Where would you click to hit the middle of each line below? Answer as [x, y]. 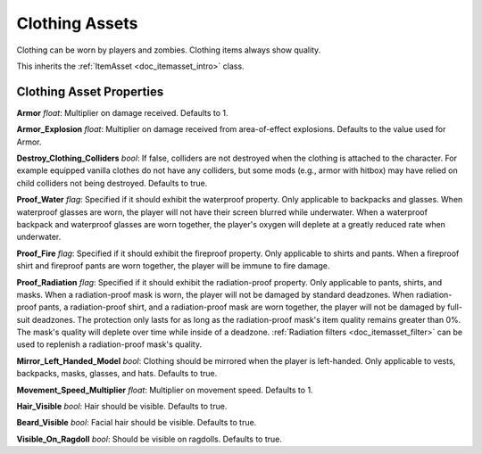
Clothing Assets [77, 23]
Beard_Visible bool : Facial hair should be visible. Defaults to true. [137, 423]
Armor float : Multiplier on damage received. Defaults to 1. [122, 112]
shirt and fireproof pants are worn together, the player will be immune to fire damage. [173, 266]
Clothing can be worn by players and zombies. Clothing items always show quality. [169, 50]
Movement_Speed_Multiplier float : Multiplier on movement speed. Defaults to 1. [165, 390]
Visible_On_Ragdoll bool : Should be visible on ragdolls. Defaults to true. [150, 439]
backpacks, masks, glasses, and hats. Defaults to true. [117, 374]
